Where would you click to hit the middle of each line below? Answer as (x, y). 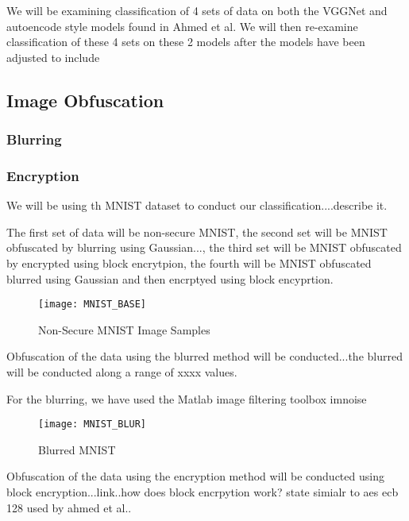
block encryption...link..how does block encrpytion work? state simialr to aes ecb (203, 492)
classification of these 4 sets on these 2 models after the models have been (186, 42)
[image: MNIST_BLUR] (93, 425)
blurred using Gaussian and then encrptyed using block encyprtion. (170, 278)
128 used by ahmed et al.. (69, 507)
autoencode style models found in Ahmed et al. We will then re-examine (182, 26)
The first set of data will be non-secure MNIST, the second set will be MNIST (197, 232)
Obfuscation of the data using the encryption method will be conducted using (195, 476)
